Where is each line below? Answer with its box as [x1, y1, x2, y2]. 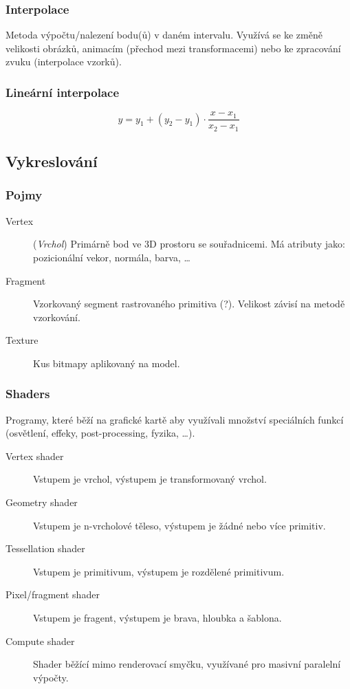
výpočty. [33, 670, 69, 684]
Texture [6, 333, 39, 347]
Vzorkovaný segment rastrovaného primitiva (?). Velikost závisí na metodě [33, 296, 345, 311]
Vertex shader [6, 448, 64, 463]
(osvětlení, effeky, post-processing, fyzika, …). [6, 426, 195, 440]
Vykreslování [6, 151, 98, 172]
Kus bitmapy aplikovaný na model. [33, 356, 180, 370]
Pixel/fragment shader [6, 587, 100, 602]
